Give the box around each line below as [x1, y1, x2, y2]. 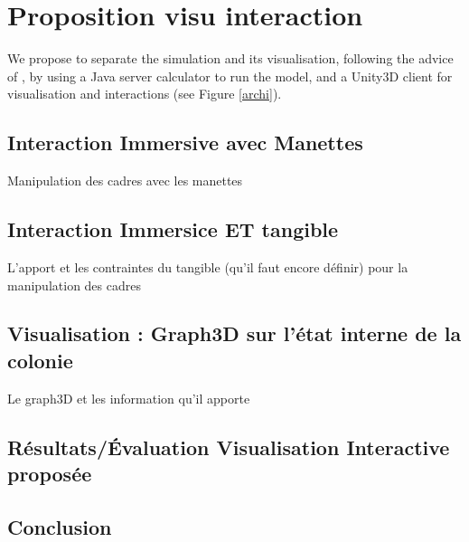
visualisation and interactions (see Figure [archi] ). [7, 84, 282, 103]
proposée [7, 460, 92, 488]
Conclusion [7, 512, 112, 540]
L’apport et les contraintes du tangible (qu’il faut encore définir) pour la [7, 257, 408, 276]
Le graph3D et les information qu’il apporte [7, 388, 250, 407]
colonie [7, 346, 73, 374]
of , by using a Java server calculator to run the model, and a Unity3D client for [7, 66, 453, 85]
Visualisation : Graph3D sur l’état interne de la [7, 319, 462, 347]
